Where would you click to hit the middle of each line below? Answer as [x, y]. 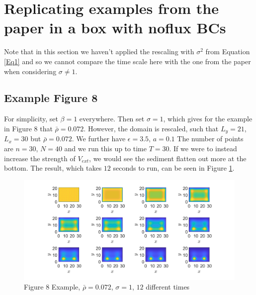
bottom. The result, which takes [53, 168]
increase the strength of [40, 158]
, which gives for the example [208, 119]
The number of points [210, 139]
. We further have [99, 139]
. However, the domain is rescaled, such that [151, 128]
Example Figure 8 [51, 98]
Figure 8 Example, [52, 287]
